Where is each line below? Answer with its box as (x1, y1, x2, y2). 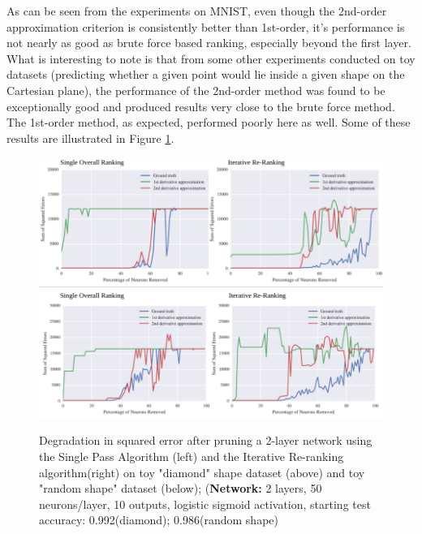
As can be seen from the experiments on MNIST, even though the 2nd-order (6, 2, 387, 19)
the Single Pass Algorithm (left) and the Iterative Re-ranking (39, 448, 344, 465)
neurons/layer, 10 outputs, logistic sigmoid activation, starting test (39, 495, 371, 512)
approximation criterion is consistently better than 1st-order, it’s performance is (6, 18, 405, 35)
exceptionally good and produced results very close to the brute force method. (6, 97, 395, 114)
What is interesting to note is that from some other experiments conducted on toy (6, 50, 416, 67)
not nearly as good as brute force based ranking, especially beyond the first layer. (6, 34, 411, 51)
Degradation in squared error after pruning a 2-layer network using (39, 432, 372, 449)
